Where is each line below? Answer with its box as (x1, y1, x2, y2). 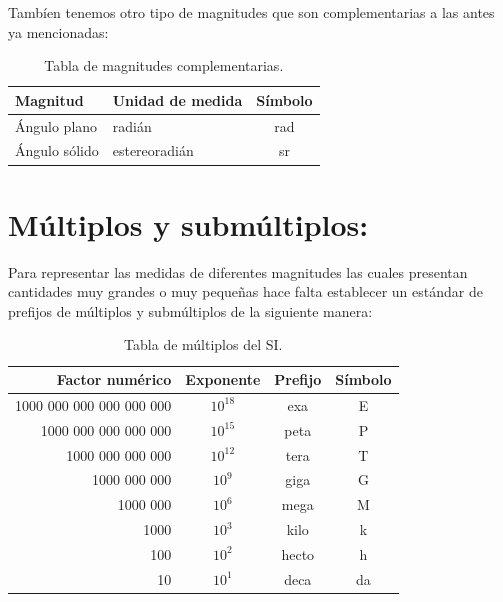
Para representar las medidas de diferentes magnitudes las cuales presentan (8, 261, 468, 282)
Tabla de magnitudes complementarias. (44, 55, 284, 76)
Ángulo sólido (15, 140, 99, 161)
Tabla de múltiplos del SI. (124, 334, 283, 355)
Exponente (185, 369, 261, 390)
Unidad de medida (112, 89, 243, 110)
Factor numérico (56, 369, 172, 390)
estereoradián (112, 140, 194, 161)
